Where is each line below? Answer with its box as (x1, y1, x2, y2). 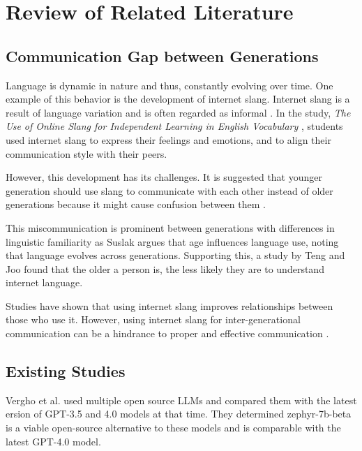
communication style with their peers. (6, 146, 167, 161)
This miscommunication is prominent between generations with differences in (6, 220, 335, 235)
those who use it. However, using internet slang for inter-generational (6, 312, 301, 327)
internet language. (6, 275, 83, 290)
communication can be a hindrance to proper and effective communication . (6, 326, 329, 341)
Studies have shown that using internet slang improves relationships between (6, 298, 333, 313)
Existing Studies (6, 360, 126, 382)
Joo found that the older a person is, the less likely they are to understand (6, 261, 324, 276)
